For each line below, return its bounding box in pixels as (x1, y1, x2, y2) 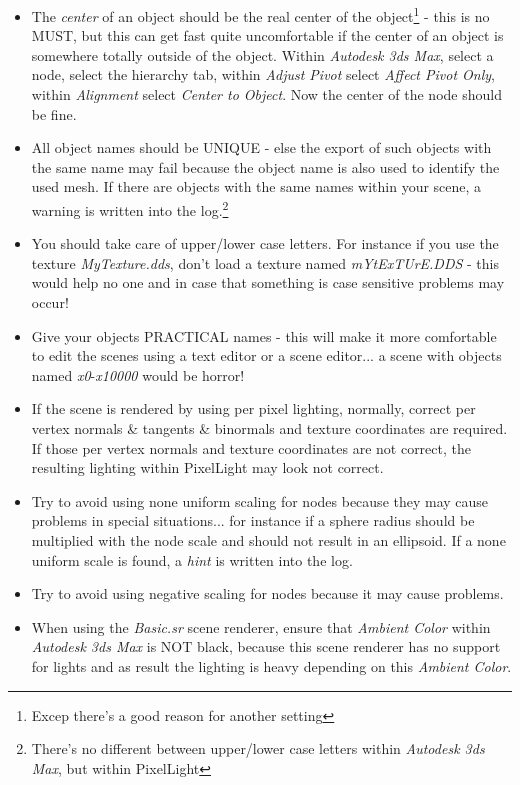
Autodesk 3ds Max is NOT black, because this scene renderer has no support (31, 636, 501, 657)
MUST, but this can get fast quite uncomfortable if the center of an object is (31, 25, 504, 46)
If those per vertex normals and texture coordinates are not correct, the (31, 437, 471, 458)
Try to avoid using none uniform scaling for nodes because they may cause (31, 490, 489, 511)
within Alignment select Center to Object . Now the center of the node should (31, 84, 502, 105)
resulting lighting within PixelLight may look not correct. (31, 457, 384, 478)
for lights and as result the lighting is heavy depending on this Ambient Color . (31, 655, 512, 676)
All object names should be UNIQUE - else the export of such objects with (31, 137, 492, 158)
